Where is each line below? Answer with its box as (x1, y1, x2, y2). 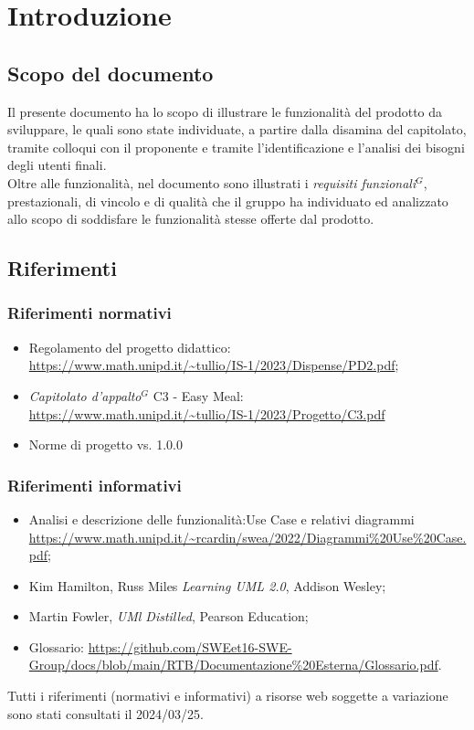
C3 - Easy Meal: (153, 386, 244, 405)
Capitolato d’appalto (28, 386, 142, 405)
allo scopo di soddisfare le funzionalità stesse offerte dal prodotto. (7, 209, 374, 228)
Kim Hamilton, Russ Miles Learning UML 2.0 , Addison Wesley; (28, 576, 386, 595)
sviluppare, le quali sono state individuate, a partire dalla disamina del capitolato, (7, 120, 467, 139)
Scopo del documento (7, 58, 214, 87)
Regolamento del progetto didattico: (28, 337, 231, 356)
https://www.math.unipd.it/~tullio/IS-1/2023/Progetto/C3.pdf (28, 404, 385, 423)
